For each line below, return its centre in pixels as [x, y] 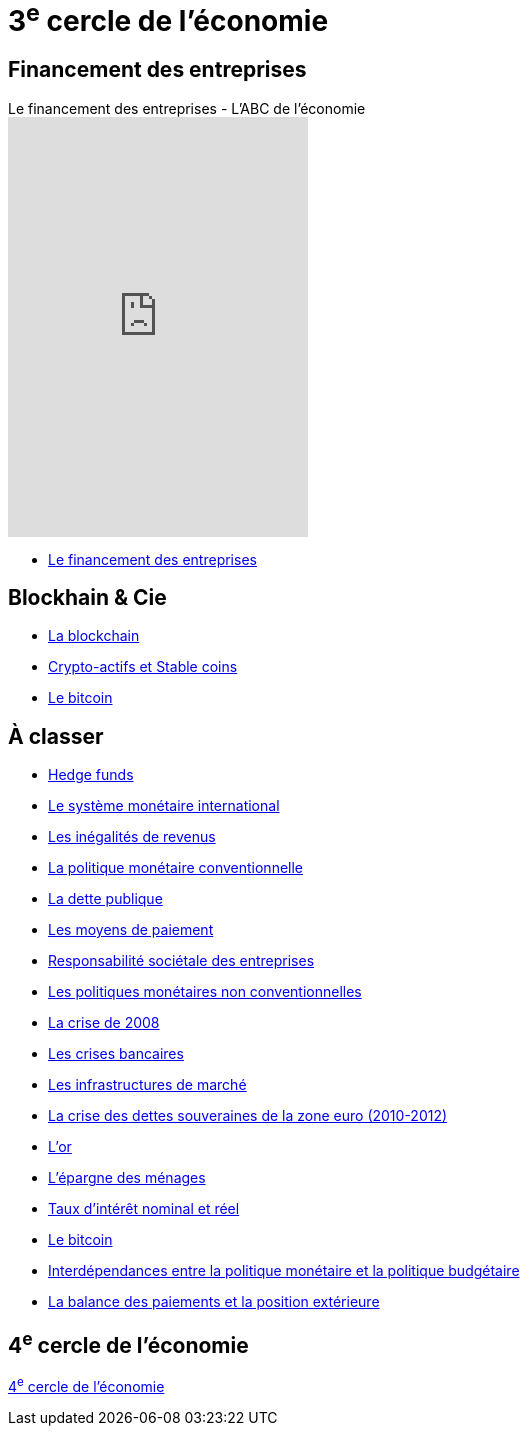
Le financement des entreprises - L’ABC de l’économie [187, 108]
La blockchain [94, 636]
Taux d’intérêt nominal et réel [144, 1209]
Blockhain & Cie [87, 597]
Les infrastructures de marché [147, 1085]
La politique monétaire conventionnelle [176, 868]
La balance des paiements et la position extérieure [214, 1302]
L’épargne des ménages [127, 1178]
